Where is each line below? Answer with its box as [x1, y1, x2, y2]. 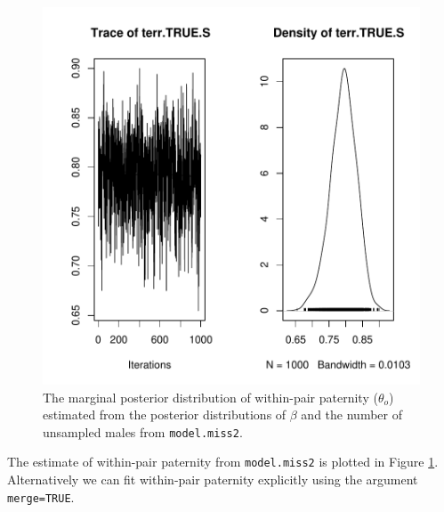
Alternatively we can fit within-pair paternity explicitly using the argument [7, 470, 418, 489]
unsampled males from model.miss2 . [43, 422, 243, 441]
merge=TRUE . [7, 487, 75, 506]
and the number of [301, 405, 402, 424]
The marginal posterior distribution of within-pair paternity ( [43, 387, 378, 406]
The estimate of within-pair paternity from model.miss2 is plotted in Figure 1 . [7, 452, 439, 471]
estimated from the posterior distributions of [43, 405, 287, 424]
